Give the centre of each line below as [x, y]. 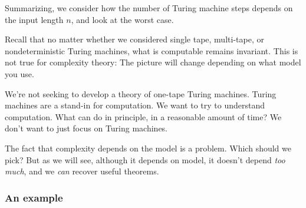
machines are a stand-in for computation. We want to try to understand [135, 105]
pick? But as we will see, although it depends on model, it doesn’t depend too [145, 159]
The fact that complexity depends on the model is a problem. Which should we [148, 148]
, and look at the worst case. [122, 19]
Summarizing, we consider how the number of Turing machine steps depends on [149, 8]
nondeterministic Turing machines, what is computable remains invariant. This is [152, 50]
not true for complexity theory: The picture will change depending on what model [153, 62]
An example [34, 197]
